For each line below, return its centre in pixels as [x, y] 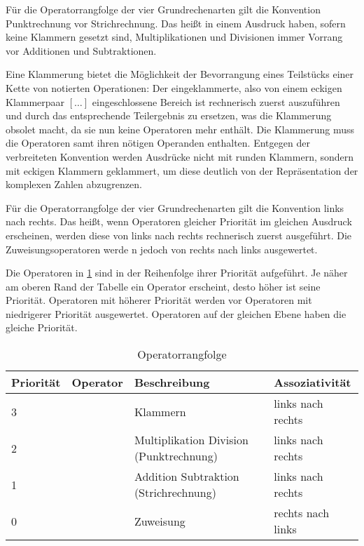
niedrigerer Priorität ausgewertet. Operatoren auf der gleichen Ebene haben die [176, 313]
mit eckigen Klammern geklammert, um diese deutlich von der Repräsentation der [182, 170]
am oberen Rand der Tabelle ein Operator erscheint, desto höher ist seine [163, 286]
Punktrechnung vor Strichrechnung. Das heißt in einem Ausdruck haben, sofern [176, 23]
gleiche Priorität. [42, 327]
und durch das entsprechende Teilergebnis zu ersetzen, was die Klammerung [169, 115]
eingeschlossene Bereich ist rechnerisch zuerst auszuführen [216, 101]
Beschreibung [172, 382]
